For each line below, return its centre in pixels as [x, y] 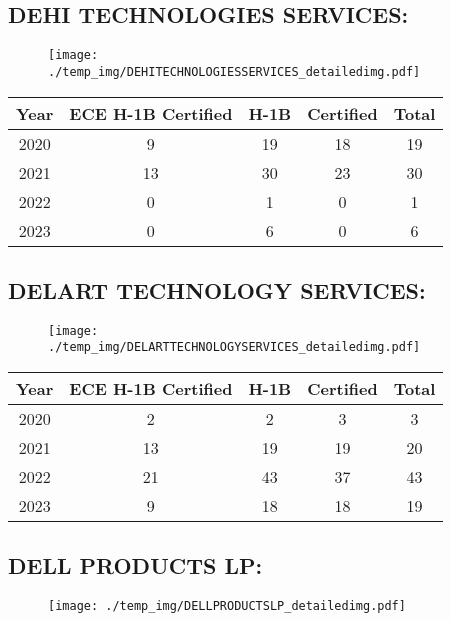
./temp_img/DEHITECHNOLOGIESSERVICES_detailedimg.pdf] [234, 71]
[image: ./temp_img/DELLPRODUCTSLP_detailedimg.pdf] [227, 606]
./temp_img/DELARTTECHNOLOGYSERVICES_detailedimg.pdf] [234, 347]
